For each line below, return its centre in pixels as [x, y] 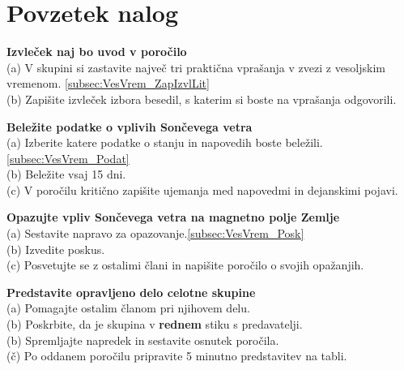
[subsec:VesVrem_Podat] [68, 158]
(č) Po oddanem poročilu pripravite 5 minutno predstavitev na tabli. [177, 356]
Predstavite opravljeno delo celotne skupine [131, 292]
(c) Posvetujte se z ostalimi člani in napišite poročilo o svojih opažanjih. [185, 265]
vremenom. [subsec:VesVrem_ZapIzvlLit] [108, 83]
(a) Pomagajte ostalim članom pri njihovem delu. [128, 308]
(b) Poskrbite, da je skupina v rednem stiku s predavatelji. [155, 324]
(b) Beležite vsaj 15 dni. [66, 174]
